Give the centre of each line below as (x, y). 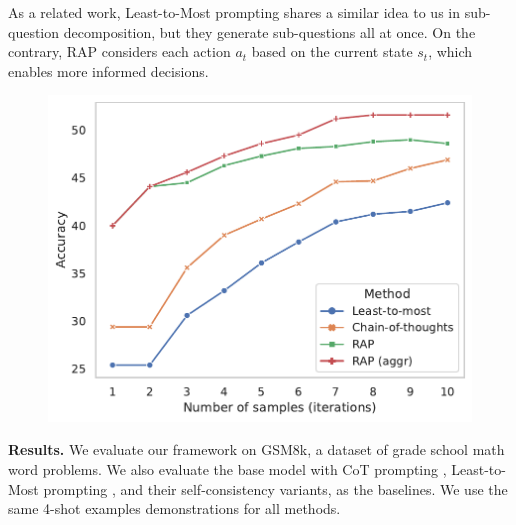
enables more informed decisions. (108, 70)
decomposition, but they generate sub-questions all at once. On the (269, 31)
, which (450, 51)
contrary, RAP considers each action (119, 51)
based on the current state (332, 51)
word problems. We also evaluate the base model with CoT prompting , (227, 468)
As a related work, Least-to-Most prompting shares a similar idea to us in (234, 12)
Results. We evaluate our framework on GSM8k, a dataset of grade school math (256, 449)
